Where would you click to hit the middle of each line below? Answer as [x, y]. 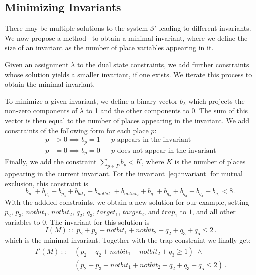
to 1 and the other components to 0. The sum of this [167, 111]
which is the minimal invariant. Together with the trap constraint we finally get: [128, 240]
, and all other [214, 212]
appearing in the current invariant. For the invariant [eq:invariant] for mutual [124, 173]
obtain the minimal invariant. [50, 84]
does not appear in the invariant [167, 151]
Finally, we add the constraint [51, 162]
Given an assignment [37, 64]
